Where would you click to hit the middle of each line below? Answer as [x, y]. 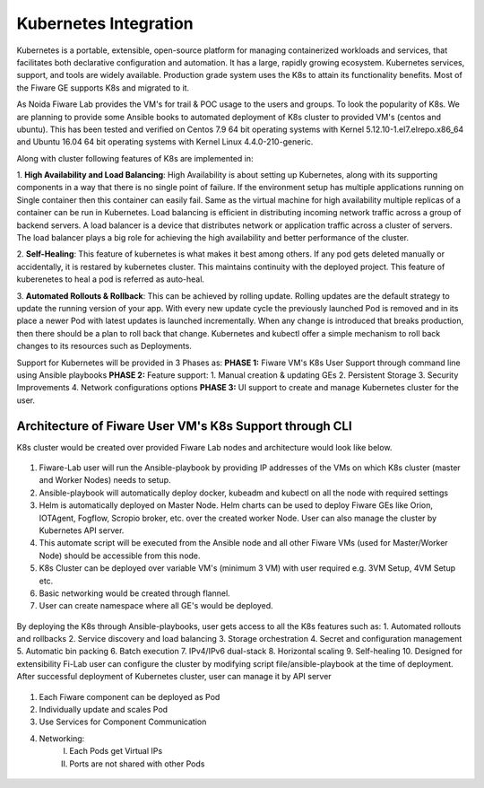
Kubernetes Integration [105, 23]
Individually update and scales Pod [104, 710]
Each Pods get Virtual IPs [116, 751]
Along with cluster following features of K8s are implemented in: [135, 158]
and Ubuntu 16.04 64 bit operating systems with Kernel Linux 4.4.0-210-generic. [165, 142]
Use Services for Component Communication [123, 722]
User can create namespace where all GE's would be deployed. [156, 606]
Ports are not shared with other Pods [137, 764]
